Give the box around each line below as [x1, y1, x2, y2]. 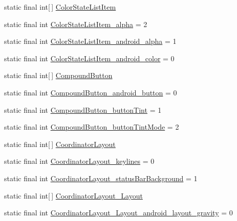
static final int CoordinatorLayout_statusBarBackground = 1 [4, 173, 198, 183]
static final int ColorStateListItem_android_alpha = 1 [4, 36, 177, 46]
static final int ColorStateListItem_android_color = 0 [4, 53, 175, 63]
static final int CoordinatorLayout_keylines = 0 [4, 156, 155, 166]
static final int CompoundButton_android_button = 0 [4, 87, 177, 97]
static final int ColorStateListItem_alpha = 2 [4, 18, 147, 29]
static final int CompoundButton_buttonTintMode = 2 [4, 121, 179, 132]
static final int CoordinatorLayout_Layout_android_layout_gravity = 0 [4, 207, 233, 218]
